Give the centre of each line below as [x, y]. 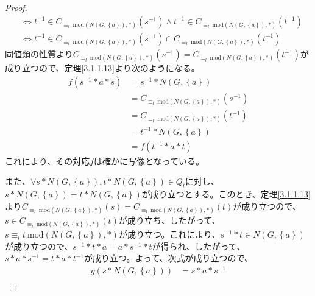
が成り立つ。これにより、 [169, 234]
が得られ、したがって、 [199, 246]
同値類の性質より [39, 54]
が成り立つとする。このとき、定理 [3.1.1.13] [226, 194]
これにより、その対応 [48, 160]
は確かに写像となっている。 [149, 160]
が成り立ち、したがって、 [169, 220]
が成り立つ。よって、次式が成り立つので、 [169, 258]
